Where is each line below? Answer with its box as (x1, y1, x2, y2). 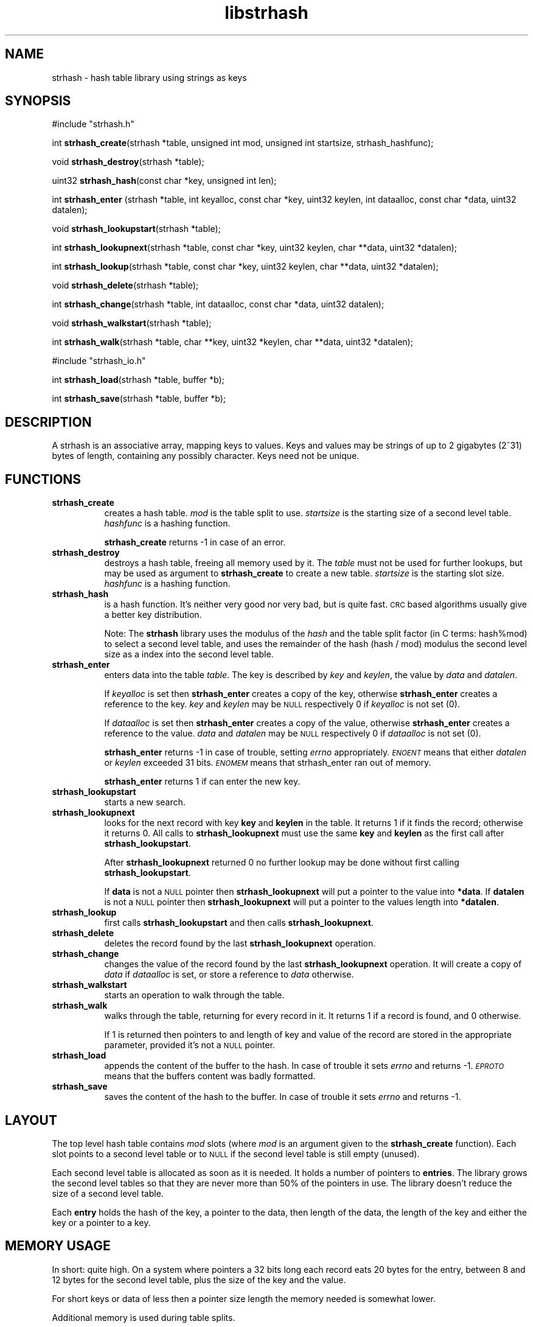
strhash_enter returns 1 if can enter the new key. (104, 776, 301, 787)
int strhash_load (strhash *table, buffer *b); (52, 374, 225, 385)
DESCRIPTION (5, 414, 92, 430)
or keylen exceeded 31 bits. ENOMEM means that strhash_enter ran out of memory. (104, 757, 431, 768)
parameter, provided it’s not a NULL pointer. (104, 1040, 275, 1051)
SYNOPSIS (5, 93, 71, 109)
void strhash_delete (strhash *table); (52, 280, 199, 291)
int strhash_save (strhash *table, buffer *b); (52, 393, 226, 404)
